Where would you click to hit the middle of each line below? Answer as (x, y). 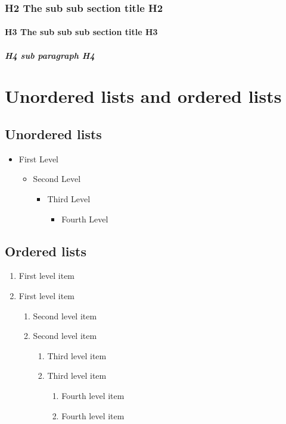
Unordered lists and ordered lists (143, 96)
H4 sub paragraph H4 (50, 55)
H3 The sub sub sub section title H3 (81, 32)
